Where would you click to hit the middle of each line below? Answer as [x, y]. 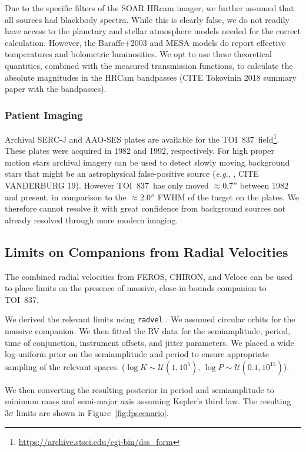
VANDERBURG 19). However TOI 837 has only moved [107, 185]
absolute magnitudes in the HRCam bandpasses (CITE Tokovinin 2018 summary [151, 77]
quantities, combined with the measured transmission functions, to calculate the [149, 65]
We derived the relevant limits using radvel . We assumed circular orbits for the [150, 319]
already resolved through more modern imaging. [92, 220]
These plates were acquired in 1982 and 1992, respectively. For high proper [139, 151]
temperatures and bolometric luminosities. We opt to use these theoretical [138, 54]
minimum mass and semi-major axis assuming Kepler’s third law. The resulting [148, 401]
